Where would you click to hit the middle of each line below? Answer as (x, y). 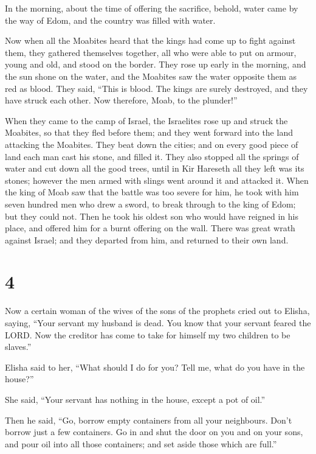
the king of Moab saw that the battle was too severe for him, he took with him (152, 192)
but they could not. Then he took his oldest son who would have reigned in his (152, 216)
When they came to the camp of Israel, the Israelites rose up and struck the (146, 120)
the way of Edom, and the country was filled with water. (110, 20)
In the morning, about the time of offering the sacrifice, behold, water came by (152, 8)
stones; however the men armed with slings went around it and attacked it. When (157, 180)
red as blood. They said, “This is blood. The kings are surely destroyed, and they (156, 88)
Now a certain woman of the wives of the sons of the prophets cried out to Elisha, (157, 311)
